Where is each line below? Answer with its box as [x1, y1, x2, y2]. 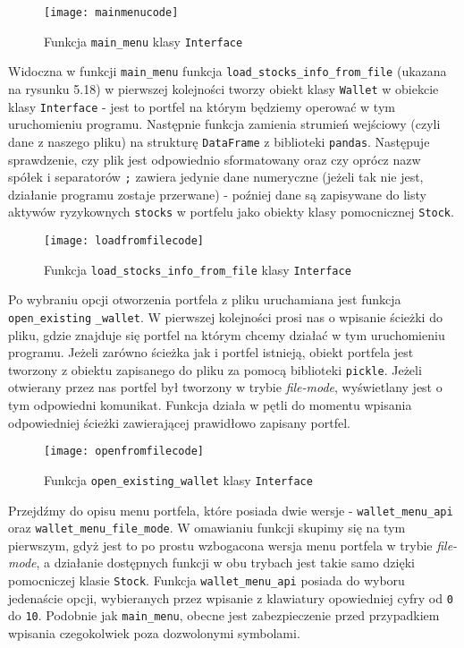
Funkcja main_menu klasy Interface [44, 31, 243, 50]
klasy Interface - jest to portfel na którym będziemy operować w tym [8, 97, 395, 115]
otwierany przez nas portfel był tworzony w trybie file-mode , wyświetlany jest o [8, 378, 443, 396]
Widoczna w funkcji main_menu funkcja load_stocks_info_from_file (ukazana [8, 62, 447, 81]
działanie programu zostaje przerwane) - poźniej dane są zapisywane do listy [8, 184, 426, 203]
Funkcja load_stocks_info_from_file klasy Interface [44, 260, 351, 278]
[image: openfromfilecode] [44, 445, 204, 458]
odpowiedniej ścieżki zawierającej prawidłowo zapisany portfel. [8, 413, 350, 431]
